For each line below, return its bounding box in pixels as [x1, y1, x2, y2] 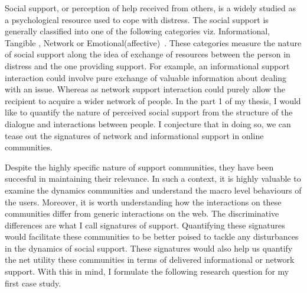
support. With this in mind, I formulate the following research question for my [5, 265, 289, 278]
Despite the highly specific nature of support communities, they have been [5, 160, 274, 173]
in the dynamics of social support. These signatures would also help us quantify [5, 242, 293, 254]
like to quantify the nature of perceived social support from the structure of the [5, 106, 293, 118]
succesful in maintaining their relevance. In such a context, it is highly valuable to [5, 172, 301, 185]
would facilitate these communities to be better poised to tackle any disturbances [5, 230, 299, 243]
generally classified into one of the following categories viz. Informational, [5, 25, 270, 37]
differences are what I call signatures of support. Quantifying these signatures [5, 218, 285, 231]
